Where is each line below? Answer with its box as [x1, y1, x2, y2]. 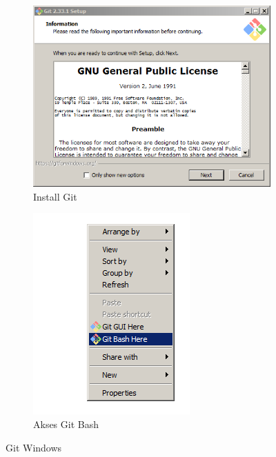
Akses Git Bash [33, 417, 99, 431]
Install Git [33, 189, 77, 203]
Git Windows [6, 440, 62, 454]
